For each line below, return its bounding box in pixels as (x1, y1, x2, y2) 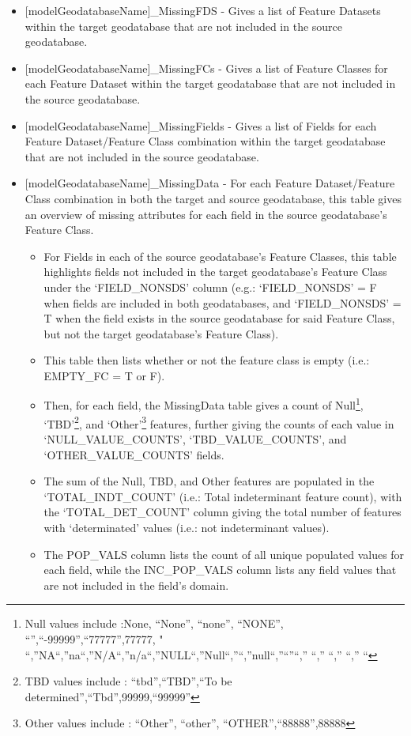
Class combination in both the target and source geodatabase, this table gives (25, 190, 402, 206)
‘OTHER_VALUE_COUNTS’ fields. (43, 446, 224, 462)
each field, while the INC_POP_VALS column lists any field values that (43, 561, 397, 578)
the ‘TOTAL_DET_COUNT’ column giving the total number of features (43, 504, 402, 520)
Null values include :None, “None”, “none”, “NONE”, (25, 615, 284, 632)
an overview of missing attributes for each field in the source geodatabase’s (25, 206, 387, 222)
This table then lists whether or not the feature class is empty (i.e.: (43, 352, 370, 368)
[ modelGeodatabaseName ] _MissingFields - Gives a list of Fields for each (25, 117, 377, 134)
